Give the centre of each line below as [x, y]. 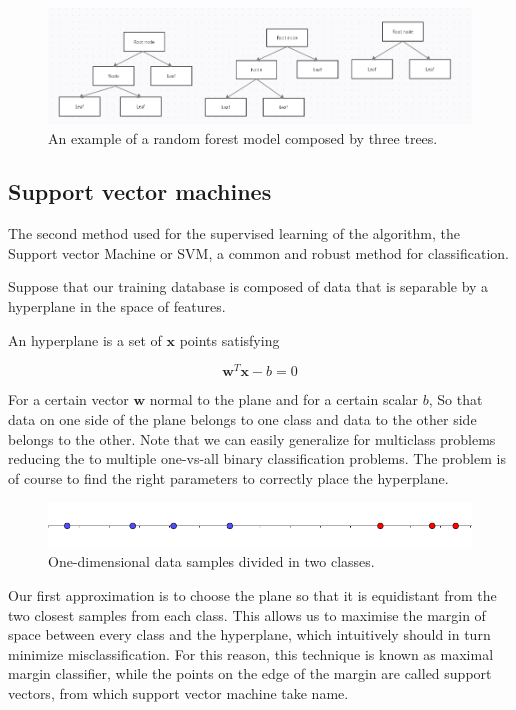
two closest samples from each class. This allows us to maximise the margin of [247, 614]
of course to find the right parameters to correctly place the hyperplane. [228, 477]
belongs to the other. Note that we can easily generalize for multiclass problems [252, 438]
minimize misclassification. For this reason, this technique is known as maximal [251, 653]
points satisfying [229, 339]
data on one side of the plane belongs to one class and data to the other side [242, 418]
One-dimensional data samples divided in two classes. [211, 561]
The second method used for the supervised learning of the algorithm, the [234, 233]
